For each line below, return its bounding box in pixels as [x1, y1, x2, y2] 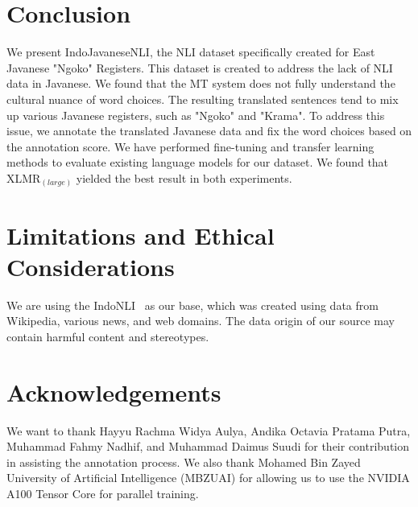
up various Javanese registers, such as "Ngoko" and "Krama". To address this [6, 106, 385, 123]
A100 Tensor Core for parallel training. [6, 484, 199, 501]
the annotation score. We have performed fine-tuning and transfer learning [6, 138, 375, 155]
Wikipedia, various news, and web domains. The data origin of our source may [6, 312, 395, 329]
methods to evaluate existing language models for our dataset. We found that [6, 154, 389, 171]
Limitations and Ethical [6, 218, 275, 251]
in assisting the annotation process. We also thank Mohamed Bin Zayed [6, 453, 361, 470]
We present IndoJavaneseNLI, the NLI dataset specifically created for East [6, 43, 375, 60]
